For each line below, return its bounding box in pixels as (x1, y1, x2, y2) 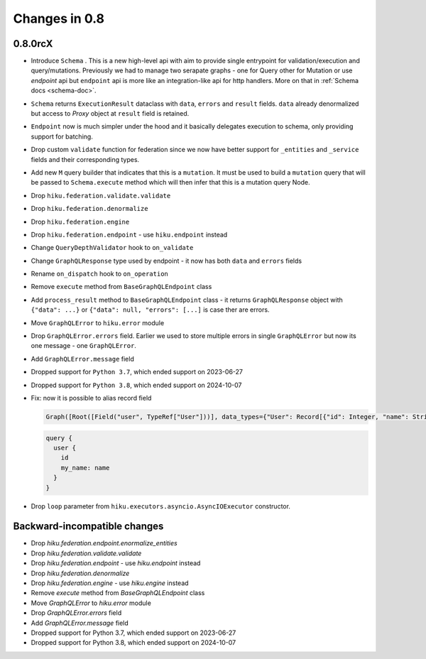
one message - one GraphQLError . (31, 342, 136, 350)
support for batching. (31, 132, 94, 141)
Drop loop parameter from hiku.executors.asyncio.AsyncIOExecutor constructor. (31, 501, 291, 511)
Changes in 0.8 (13, 11, 105, 26)
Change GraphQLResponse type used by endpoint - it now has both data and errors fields (31, 256, 302, 265)
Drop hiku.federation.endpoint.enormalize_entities (31, 539, 177, 548)
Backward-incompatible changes (13, 521, 164, 533)
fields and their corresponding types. (31, 155, 140, 163)
